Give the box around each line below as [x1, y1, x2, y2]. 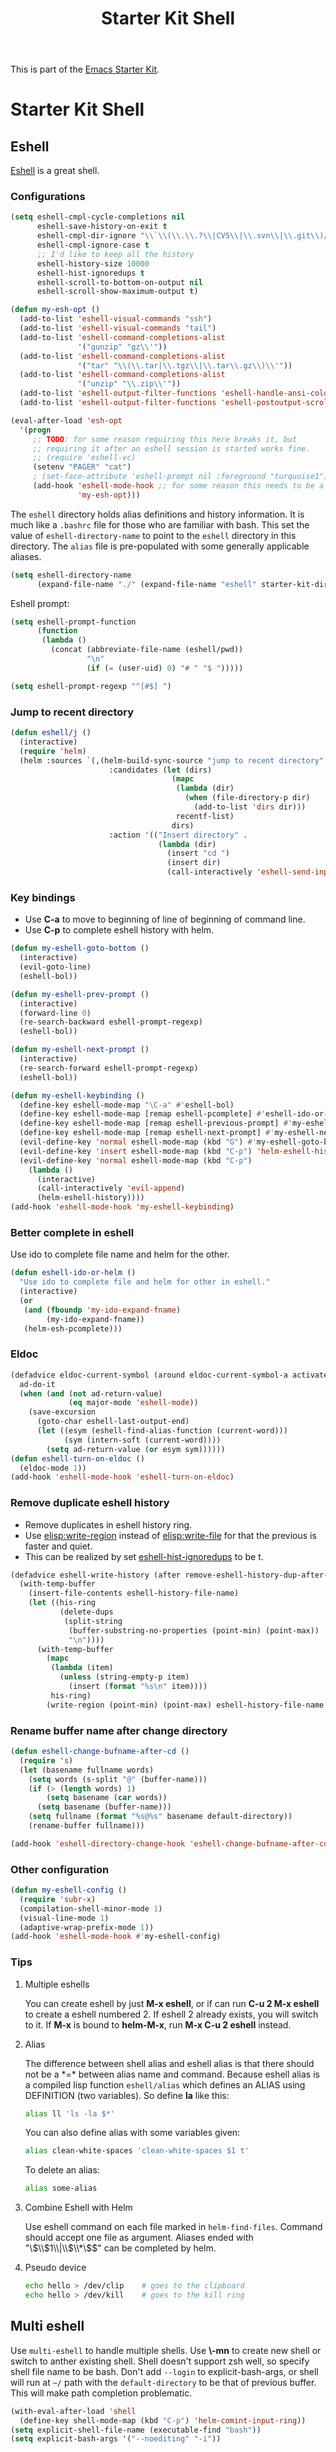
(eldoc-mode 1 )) [19, 1463, 87, 1473]
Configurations [10, 190, 86, 204]
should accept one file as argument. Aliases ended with [24, 2232, 254, 2244]
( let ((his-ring [28, 1598, 97, 1608]
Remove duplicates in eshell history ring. [24, 1518, 193, 1531]
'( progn [19, 425, 52, 435]
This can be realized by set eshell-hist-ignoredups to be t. [24, 1550, 264, 1562]
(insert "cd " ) [166, 848, 230, 859]
